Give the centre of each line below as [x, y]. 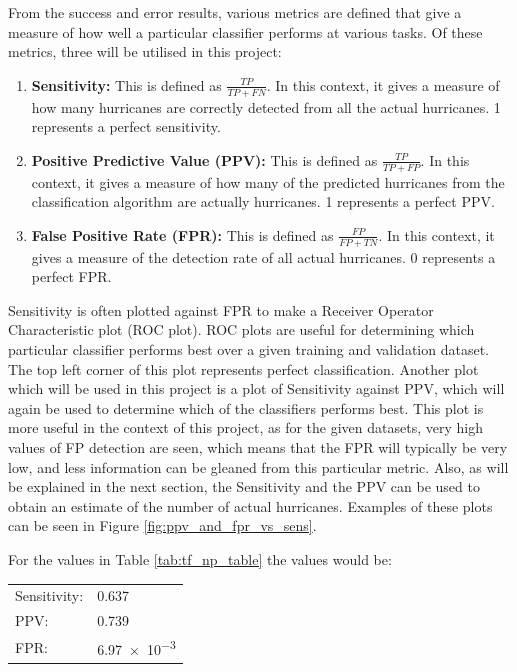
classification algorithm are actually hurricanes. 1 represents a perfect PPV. [263, 201]
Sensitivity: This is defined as [126, 84]
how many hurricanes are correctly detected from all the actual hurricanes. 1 [266, 106]
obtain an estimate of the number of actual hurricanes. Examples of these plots [250, 505]
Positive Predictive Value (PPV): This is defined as [204, 159]
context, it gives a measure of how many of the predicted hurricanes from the [268, 181]
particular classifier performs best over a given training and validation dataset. [248, 349]
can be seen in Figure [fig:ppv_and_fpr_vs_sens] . [162, 525]
